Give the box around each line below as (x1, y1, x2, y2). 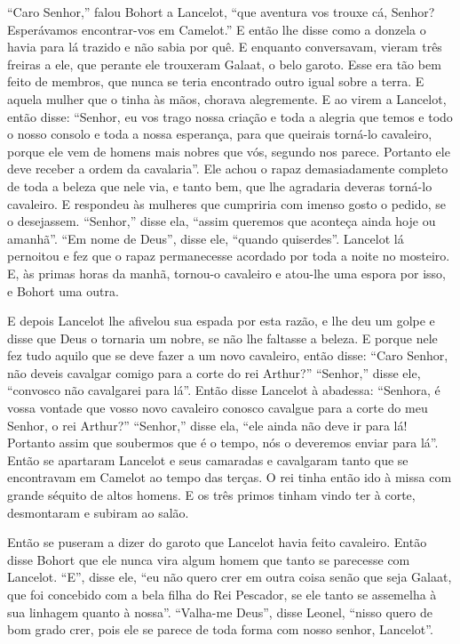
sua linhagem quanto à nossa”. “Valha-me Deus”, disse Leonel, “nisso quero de (7, 602, 432, 621)
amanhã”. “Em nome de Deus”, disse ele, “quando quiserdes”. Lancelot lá (7, 229, 404, 247)
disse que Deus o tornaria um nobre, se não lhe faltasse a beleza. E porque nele (7, 328, 438, 347)
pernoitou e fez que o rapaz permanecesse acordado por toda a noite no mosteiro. (7, 246, 450, 265)
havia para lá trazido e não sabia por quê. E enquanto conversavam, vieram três (7, 37, 442, 56)
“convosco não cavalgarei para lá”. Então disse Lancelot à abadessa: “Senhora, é (7, 381, 440, 399)
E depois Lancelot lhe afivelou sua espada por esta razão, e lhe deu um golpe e (7, 311, 435, 330)
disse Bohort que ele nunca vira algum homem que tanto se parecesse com (7, 550, 410, 568)
